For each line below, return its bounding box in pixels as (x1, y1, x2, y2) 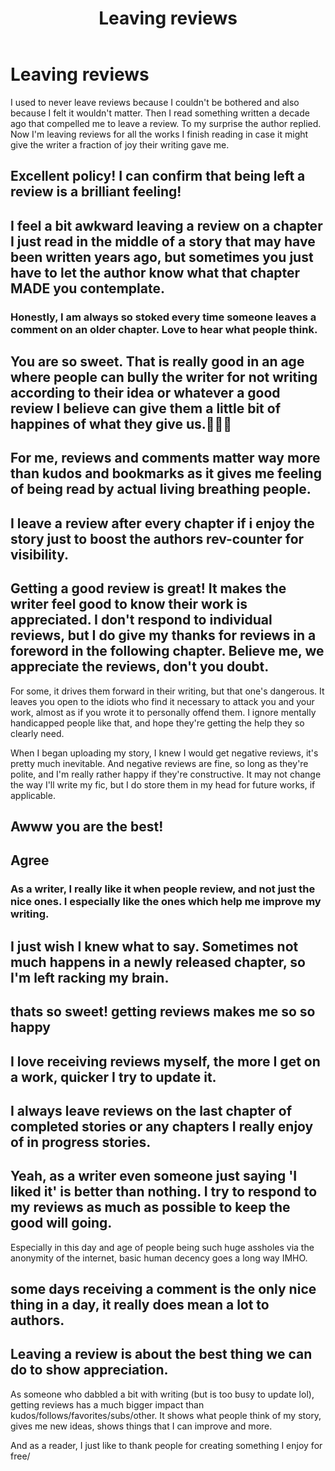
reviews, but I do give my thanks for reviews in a (10, 627, 317, 644)
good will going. (10, 1215, 113, 1232)
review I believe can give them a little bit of (10, 400, 281, 417)
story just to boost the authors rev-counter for (10, 530, 305, 547)
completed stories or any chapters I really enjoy (10, 1118, 314, 1135)
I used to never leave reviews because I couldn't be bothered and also (10, 96, 300, 108)
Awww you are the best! (10, 818, 164, 836)
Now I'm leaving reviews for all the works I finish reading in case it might (10, 128, 309, 140)
